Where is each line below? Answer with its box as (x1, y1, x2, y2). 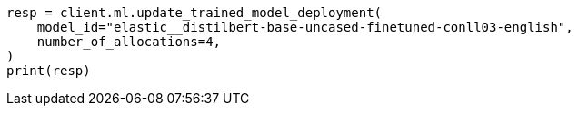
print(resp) (6, 63, 91, 78)
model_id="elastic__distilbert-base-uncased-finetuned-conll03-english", (36, 20, 573, 34)
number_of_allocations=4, (36, 34, 222, 49)
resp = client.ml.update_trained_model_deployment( (6, 5, 383, 20)
